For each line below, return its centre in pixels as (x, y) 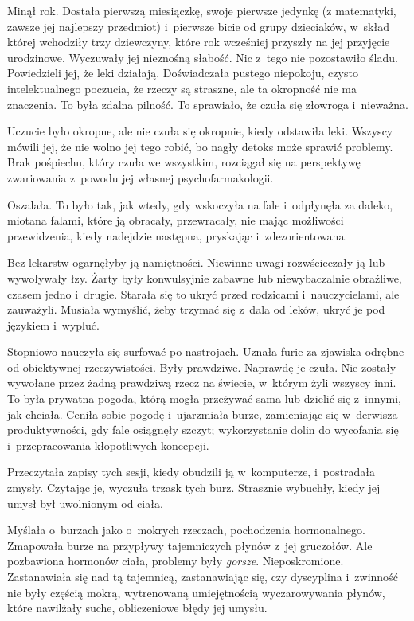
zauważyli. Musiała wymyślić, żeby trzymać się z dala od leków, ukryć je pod (196, 309)
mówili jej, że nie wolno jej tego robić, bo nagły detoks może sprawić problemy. (200, 146)
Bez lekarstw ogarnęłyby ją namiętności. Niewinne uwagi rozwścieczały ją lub (196, 262)
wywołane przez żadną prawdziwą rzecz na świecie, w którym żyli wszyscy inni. (202, 383)
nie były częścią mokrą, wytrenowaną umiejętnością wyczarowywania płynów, (196, 592)
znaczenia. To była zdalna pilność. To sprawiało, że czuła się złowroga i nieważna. (208, 104)
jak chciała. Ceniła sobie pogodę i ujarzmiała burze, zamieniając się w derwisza (203, 414)
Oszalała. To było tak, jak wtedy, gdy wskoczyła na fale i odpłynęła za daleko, (200, 204)
